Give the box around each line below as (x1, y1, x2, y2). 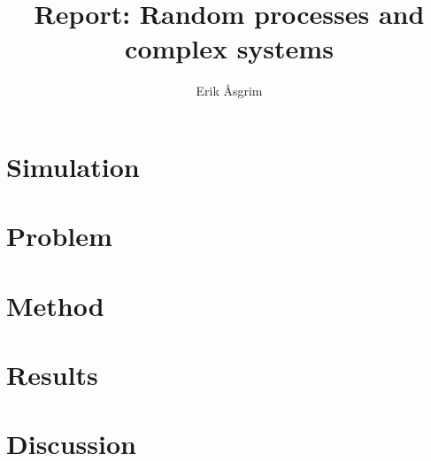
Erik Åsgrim (196, 81, 263, 100)
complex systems (125, 30, 334, 66)
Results (6, 357, 98, 393)
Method (6, 287, 104, 323)
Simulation (6, 148, 140, 184)
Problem (6, 218, 112, 254)
